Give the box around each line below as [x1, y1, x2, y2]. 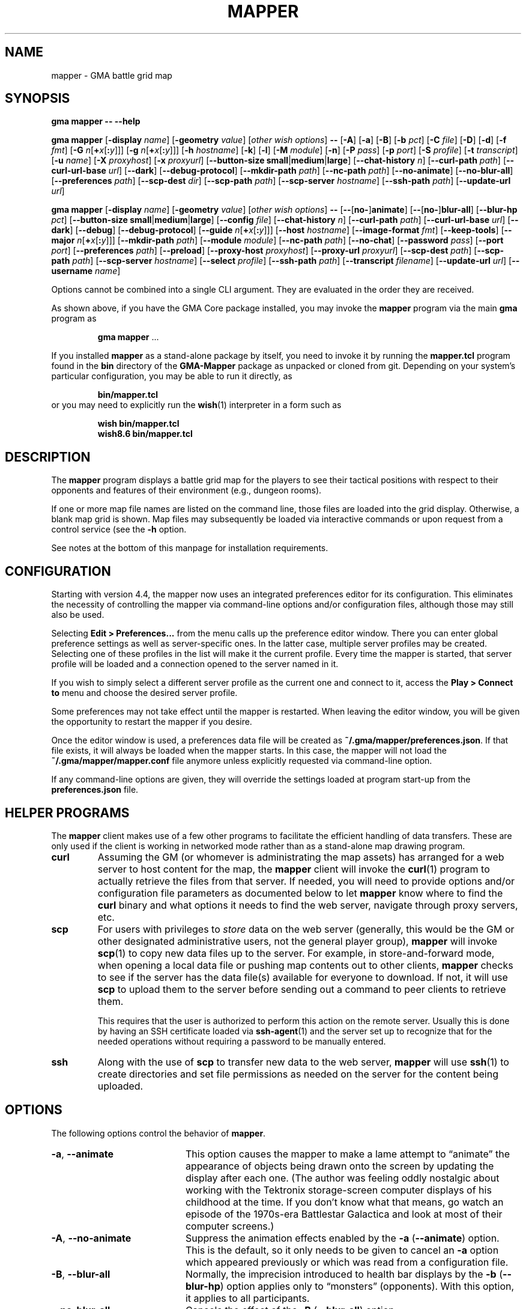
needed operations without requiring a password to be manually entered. [97, 1036, 386, 1046]
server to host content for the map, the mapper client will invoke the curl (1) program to [97, 862, 490, 875]
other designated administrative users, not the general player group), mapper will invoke [97, 935, 498, 947]
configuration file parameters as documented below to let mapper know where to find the [97, 886, 503, 899]
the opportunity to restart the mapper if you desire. [51, 716, 252, 727]
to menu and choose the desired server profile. [51, 688, 238, 698]
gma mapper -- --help [51, 116, 141, 127]
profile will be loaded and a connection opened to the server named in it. [51, 659, 339, 670]
